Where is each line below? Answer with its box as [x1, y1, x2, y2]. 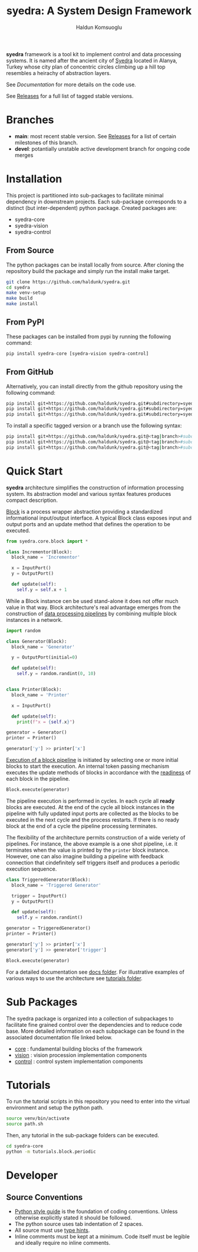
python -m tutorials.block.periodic [6, 1149, 96, 1155]
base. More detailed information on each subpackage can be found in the [6, 1027, 184, 1034]
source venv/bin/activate [6, 1115, 70, 1121]
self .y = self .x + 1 [16, 586, 67, 592]
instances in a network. [6, 616, 63, 623]
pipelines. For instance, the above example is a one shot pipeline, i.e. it [6, 840, 178, 847]
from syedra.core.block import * [6, 538, 88, 544]
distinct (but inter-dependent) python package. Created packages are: [6, 204, 177, 211]
